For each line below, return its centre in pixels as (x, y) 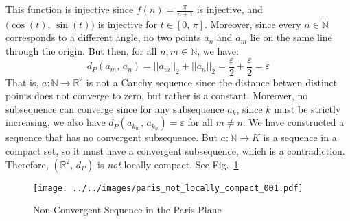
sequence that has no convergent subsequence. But (112, 137)
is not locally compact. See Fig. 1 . (170, 164)
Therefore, (27, 164)
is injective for (128, 24)
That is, (22, 82)
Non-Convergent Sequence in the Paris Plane (127, 210)
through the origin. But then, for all (81, 51)
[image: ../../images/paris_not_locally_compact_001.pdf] (168, 188)
